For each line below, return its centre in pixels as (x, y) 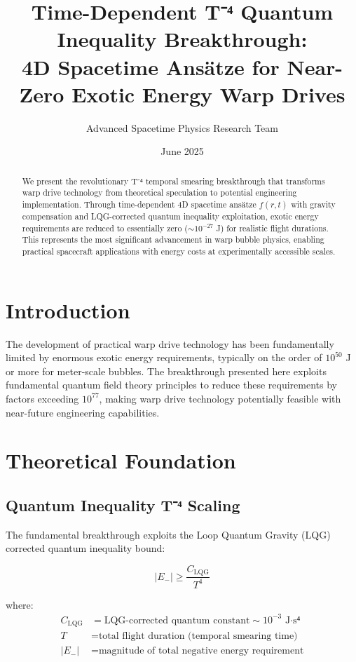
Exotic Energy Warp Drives (208, 94)
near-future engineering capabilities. (83, 412)
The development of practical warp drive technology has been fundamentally (170, 343)
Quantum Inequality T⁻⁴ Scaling (123, 505)
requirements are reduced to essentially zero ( (105, 228)
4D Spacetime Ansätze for (150, 66)
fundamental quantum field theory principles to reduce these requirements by (171, 385)
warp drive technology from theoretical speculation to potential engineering (159, 192)
